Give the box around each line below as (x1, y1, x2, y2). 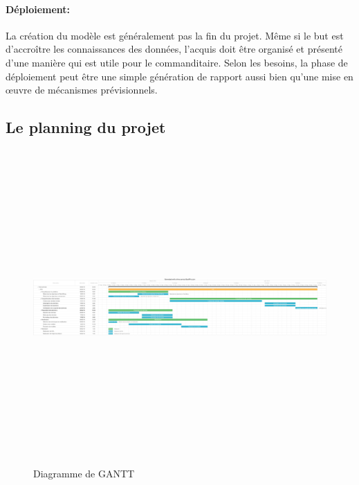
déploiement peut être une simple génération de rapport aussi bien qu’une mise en (6, 69, 353, 83)
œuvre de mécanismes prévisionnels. (6, 82, 158, 97)
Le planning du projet (6, 116, 166, 138)
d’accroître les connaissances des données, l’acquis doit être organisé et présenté (6, 42, 342, 56)
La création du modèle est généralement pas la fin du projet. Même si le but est (6, 28, 344, 42)
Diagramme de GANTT (33, 466, 135, 481)
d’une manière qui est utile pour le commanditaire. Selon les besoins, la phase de (6, 55, 348, 69)
